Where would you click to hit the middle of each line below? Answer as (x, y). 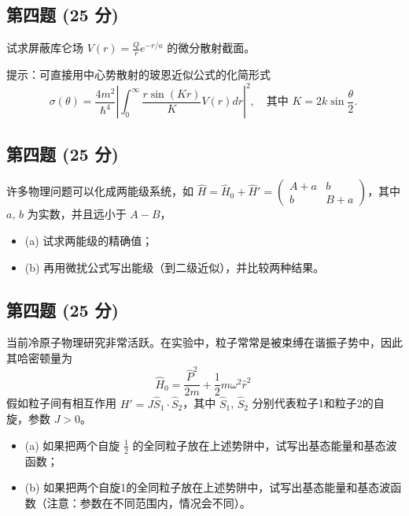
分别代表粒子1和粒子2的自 (318, 403)
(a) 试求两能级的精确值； (89, 240)
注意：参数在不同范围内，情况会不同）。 (149, 502)
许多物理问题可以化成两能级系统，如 (100, 191)
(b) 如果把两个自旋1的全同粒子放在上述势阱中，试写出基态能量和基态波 (208, 487)
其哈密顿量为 (39, 357)
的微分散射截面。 (211, 48)
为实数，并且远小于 (77, 214)
